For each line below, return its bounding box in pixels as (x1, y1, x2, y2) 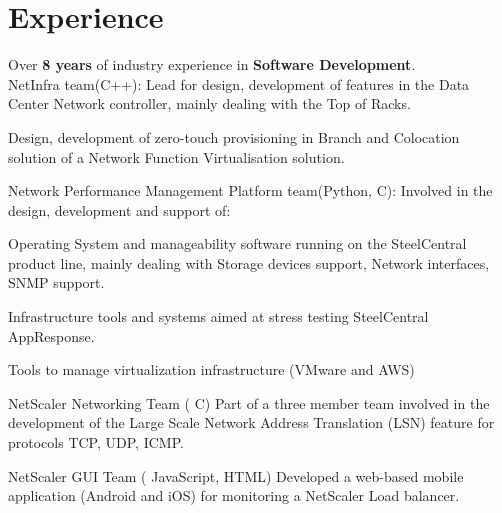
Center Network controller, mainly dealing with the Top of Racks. (8, 93, 411, 114)
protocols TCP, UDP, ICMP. (8, 432, 184, 453)
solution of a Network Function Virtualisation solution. (8, 146, 345, 167)
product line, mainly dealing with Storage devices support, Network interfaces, (8, 252, 490, 273)
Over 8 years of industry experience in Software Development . (8, 54, 416, 75)
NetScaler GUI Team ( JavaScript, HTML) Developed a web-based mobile (8, 465, 464, 486)
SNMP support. (8, 272, 105, 293)
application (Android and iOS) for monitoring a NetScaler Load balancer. (8, 485, 460, 506)
